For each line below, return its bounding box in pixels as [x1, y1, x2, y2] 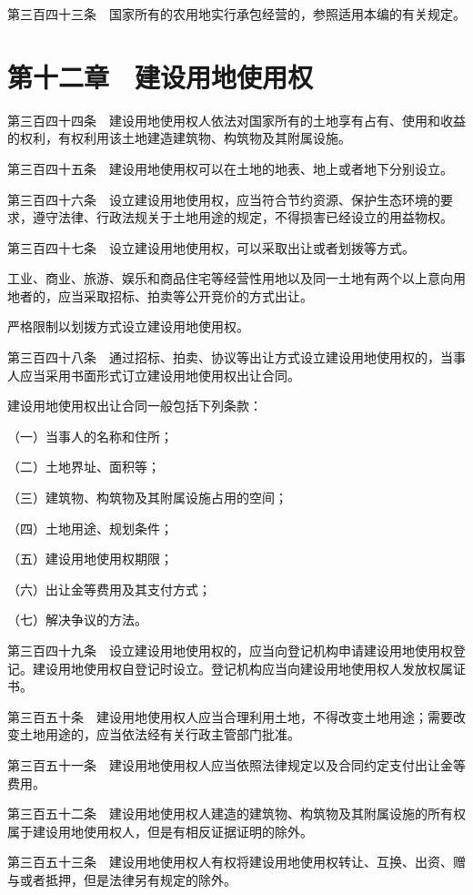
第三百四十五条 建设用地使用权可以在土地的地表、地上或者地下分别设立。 [7, 158, 453, 178]
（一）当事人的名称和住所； [7, 426, 173, 445]
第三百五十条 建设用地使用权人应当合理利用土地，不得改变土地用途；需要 [7, 707, 453, 726]
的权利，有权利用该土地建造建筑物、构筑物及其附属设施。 [7, 128, 351, 147]
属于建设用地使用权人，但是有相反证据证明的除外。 [7, 821, 313, 840]
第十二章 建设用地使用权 [7, 57, 314, 95]
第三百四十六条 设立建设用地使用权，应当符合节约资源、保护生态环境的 [7, 189, 440, 208]
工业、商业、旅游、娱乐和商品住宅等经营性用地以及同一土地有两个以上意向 [7, 269, 453, 288]
